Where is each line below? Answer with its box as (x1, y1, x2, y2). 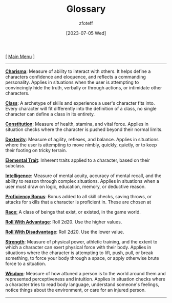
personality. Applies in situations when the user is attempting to (5, 79, 139, 85)
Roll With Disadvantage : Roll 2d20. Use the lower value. (5, 229, 124, 235)
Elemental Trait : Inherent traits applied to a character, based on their (5, 157, 150, 163)
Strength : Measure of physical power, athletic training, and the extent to (5, 238, 158, 244)
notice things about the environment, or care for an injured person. (5, 287, 146, 293)
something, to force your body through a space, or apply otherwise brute (5, 255, 160, 261)
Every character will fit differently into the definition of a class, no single (5, 105, 157, 111)
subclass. (5, 162, 26, 168)
